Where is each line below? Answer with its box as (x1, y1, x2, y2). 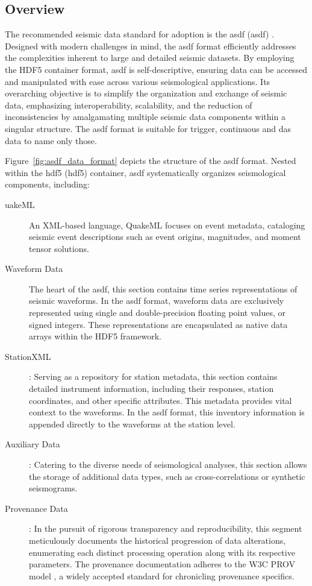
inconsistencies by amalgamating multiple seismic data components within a (5, 110, 285, 123)
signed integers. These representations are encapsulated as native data (29, 318, 288, 330)
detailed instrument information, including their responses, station (29, 382, 274, 395)
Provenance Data (5, 502, 68, 514)
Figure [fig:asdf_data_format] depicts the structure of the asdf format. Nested (5, 154, 296, 167)
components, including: (5, 178, 90, 191)
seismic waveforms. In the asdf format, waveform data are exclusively (29, 294, 284, 307)
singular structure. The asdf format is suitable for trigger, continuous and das (5, 122, 291, 134)
